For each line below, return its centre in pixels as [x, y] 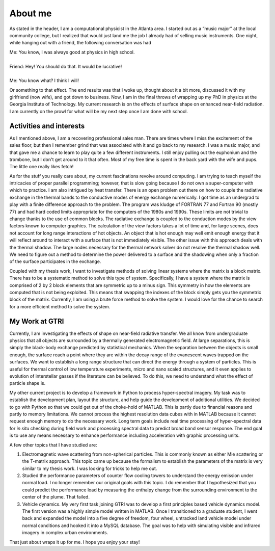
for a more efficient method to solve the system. [60, 306]
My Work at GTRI [37, 321]
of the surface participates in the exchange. [55, 261]
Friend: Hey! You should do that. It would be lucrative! [66, 66]
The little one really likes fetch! [42, 167]
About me [31, 13]
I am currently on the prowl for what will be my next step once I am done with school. [99, 111]
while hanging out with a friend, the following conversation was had [80, 43]
